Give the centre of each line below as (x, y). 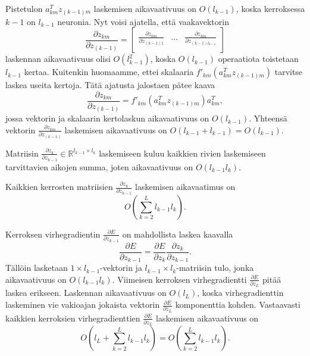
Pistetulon (24, 8)
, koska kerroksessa (270, 8)
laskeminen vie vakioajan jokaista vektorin (83, 305)
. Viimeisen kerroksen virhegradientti (179, 279)
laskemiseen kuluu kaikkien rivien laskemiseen (182, 153)
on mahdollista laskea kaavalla (178, 234)
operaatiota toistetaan (258, 59)
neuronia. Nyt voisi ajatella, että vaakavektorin (143, 21)
